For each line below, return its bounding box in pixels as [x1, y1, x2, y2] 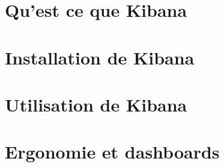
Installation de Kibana [5, 45, 195, 69]
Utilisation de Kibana [5, 92, 187, 116]
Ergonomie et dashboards [5, 139, 220, 164]
